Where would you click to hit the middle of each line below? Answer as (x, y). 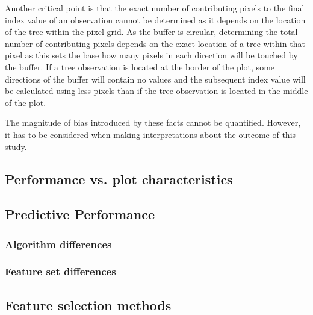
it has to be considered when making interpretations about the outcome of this (150, 134)
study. (16, 146)
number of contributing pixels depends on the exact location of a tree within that (155, 43)
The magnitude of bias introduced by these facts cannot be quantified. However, (153, 123)
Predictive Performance (80, 214)
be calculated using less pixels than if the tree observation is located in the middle (156, 91)
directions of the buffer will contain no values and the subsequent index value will (155, 79)
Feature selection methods (88, 304)
